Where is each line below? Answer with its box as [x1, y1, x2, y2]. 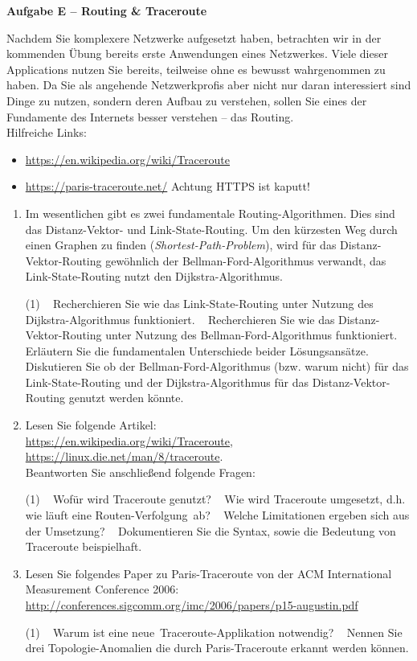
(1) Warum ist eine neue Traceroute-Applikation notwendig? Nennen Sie [25, 623, 403, 640]
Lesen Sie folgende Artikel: [25, 417, 157, 433]
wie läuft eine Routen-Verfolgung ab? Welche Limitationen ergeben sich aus [25, 507, 410, 523]
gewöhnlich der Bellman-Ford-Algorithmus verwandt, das [105, 252, 386, 269]
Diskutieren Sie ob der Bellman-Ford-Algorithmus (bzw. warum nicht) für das [25, 358, 409, 375]
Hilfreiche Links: [6, 124, 87, 141]
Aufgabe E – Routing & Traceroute [6, 2, 207, 18]
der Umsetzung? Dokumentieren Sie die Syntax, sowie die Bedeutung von [25, 522, 396, 539]
